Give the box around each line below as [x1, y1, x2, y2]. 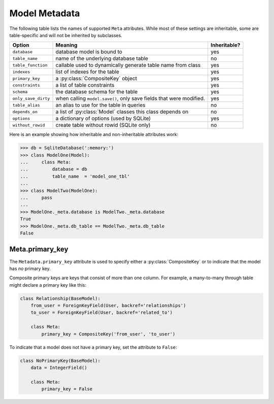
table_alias [12, 102, 40, 108]
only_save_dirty [12, 95, 50, 101]
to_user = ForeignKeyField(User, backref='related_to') [30, 310, 173, 316]
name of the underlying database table [55, 55, 148, 62]
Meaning [55, 42, 78, 49]
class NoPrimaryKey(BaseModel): [20, 358, 101, 363]
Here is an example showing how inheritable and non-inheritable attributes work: [9, 131, 179, 138]
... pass [20, 195, 53, 200]
